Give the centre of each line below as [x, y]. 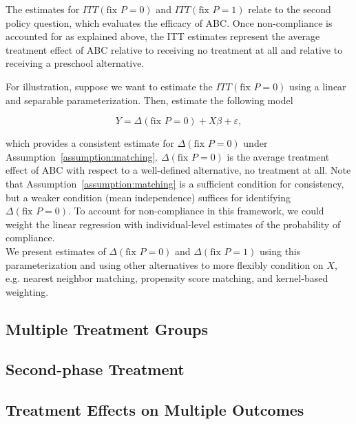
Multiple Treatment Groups [107, 329]
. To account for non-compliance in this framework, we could [196, 211]
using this [280, 251]
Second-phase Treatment [95, 369]
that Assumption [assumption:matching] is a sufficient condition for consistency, [175, 183]
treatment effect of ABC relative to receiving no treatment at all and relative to [174, 49]
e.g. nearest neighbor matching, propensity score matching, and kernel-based [167, 278]
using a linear [318, 86]
